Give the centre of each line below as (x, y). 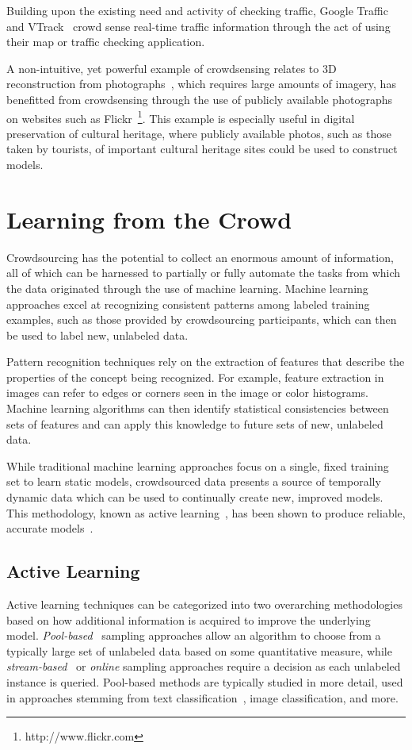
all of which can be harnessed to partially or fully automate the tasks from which (204, 273)
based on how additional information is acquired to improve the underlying (189, 619)
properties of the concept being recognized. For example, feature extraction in (195, 377)
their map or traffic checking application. (106, 42)
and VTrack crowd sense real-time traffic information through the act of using (198, 26)
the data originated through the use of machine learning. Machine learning (187, 288)
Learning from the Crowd (149, 219)
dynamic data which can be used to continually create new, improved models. (195, 497)
